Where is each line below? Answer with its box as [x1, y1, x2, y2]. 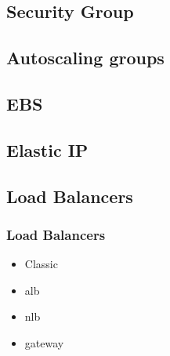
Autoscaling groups [6, 45, 165, 70]
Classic [24, 256, 58, 272]
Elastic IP [6, 137, 89, 162]
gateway [24, 334, 64, 351]
